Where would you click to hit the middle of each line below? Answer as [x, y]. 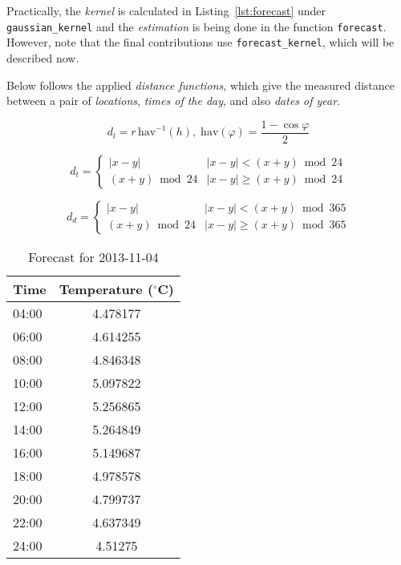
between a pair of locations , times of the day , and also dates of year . [174, 101]
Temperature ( [106, 289]
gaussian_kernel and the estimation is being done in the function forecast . [196, 26]
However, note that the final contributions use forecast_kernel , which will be [200, 42]
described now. [43, 57]
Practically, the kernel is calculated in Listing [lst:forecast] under [166, 10]
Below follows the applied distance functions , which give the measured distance [200, 85]
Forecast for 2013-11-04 [93, 256]
